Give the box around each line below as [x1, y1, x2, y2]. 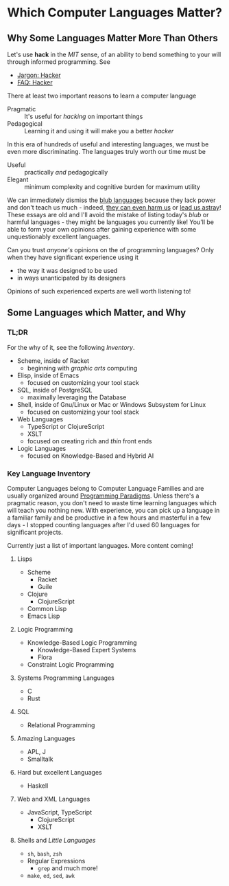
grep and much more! [37, 864, 98, 872]
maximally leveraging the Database [27, 393, 127, 401]
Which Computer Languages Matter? [7, 5, 223, 21]
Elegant [7, 175, 29, 184]
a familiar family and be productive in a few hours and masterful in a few [7, 513, 211, 522]
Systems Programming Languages [16, 674, 114, 682]
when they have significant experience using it [7, 253, 139, 261]
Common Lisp [27, 604, 67, 612]
